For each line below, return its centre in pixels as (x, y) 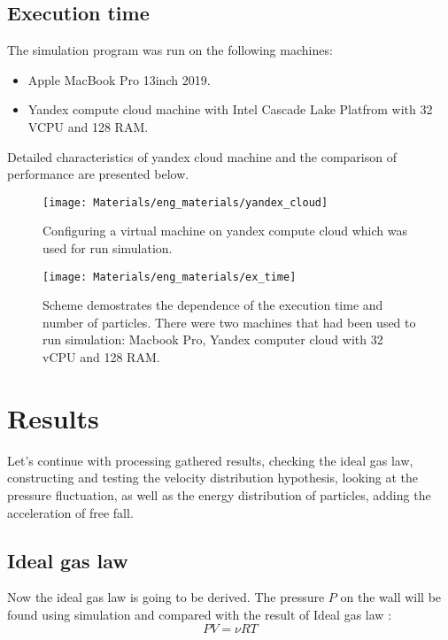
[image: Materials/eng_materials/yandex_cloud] (185, 202)
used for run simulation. (108, 248)
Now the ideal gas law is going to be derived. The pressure (166, 597)
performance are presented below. (98, 174)
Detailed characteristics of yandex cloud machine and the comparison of (202, 156)
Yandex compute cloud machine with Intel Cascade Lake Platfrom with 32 (230, 109)
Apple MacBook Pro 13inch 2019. (119, 79)
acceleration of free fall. (70, 512)
